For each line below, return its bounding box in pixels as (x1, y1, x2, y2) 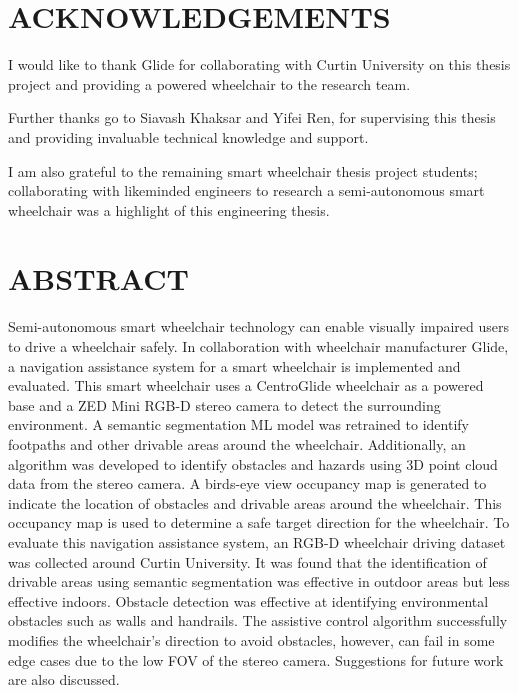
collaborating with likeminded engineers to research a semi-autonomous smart (8, 180, 485, 201)
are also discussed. (8, 669, 120, 690)
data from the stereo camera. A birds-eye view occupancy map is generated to (8, 473, 487, 494)
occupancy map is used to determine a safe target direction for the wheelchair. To (8, 512, 510, 533)
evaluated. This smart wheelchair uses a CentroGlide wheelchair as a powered (8, 375, 484, 396)
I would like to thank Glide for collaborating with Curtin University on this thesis (8, 54, 511, 75)
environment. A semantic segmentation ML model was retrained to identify (8, 414, 469, 435)
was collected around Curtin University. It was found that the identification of (8, 551, 487, 572)
